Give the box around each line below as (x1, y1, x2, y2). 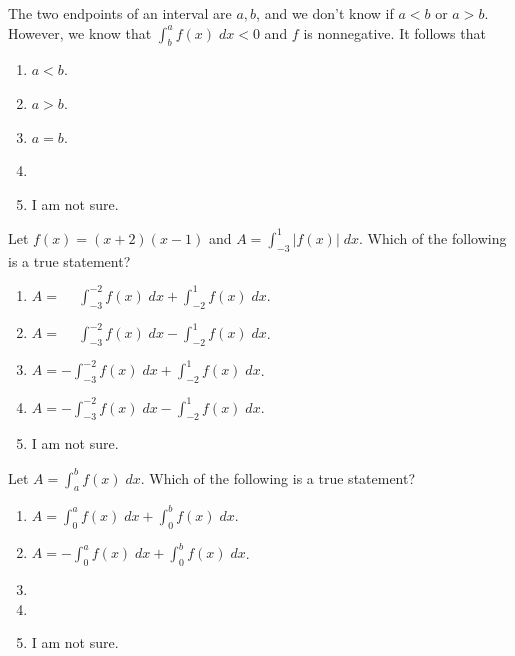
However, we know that (8, 22, 152, 43)
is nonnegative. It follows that (303, 22, 486, 43)
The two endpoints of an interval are (8, 3, 232, 23)
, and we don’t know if (256, 3, 394, 23)
